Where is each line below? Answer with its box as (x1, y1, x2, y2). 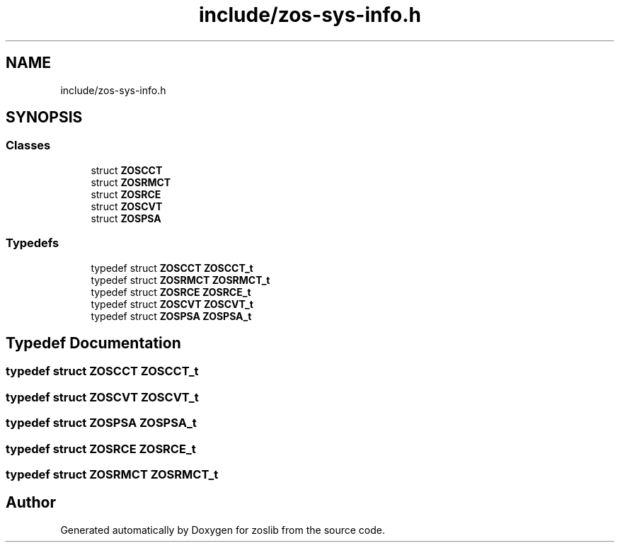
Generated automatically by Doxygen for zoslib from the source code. (60, 523, 385, 536)
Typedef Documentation (6, 333, 181, 352)
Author (6, 493, 56, 512)
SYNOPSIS (6, 108, 83, 127)
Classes (6, 138, 51, 153)
